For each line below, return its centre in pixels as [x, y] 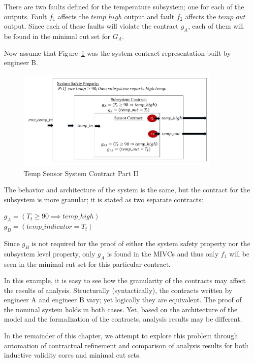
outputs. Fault [26, 16]
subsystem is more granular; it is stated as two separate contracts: [104, 199]
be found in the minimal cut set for [57, 36]
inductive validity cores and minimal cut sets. [73, 355]
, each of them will [216, 26]
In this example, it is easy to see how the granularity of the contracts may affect [125, 280]
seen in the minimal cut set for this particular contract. [87, 264]
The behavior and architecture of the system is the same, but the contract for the [127, 190]
